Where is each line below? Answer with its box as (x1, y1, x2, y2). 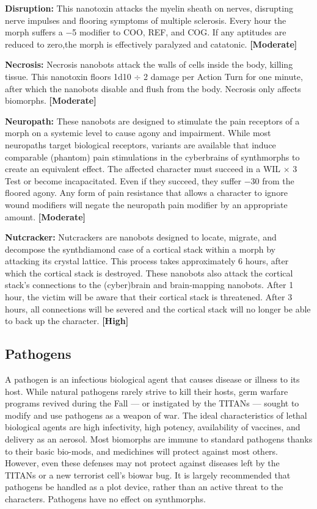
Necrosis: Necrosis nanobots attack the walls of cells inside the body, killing (5, 58, 293, 71)
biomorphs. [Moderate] (5, 94, 97, 107)
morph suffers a (5, 26, 63, 38)
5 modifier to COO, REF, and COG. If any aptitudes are (72, 26, 286, 38)
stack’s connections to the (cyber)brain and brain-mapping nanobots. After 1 (5, 278, 294, 291)
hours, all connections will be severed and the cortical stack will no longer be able (5, 302, 311, 315)
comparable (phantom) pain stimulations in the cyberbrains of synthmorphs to (5, 150, 300, 163)
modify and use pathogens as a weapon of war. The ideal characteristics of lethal (5, 408, 307, 421)
